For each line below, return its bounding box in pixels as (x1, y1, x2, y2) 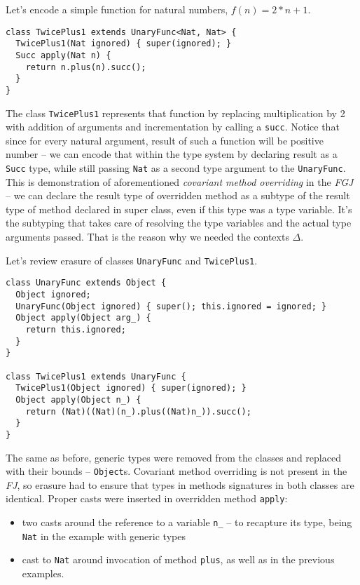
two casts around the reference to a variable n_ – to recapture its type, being (22, 515, 352, 529)
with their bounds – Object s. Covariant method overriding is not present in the (6, 464, 347, 478)
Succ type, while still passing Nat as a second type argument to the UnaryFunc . (6, 161, 346, 175)
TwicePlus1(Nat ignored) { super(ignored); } (15, 39, 232, 49)
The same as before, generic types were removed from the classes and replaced (6, 450, 341, 464)
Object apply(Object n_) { (15, 394, 141, 405)
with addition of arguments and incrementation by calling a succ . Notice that (6, 119, 340, 134)
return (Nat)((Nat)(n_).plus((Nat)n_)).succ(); (25, 406, 251, 417)
